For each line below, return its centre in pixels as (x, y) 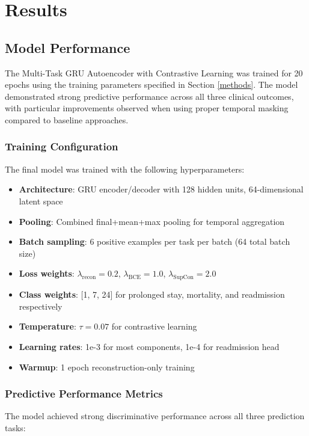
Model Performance (68, 47)
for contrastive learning (154, 326)
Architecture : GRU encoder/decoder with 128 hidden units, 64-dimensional (161, 189)
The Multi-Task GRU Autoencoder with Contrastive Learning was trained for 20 (154, 72)
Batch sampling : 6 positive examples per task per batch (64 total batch (154, 241)
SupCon (184, 278)
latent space (41, 201)
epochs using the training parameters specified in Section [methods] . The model (151, 84)
